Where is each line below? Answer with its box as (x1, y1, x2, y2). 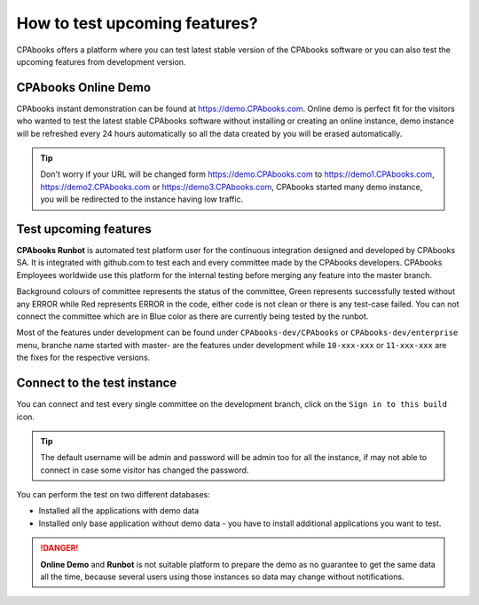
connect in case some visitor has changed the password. (40, 465, 249, 475)
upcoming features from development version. (16, 56, 186, 67)
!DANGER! (40, 543, 79, 553)
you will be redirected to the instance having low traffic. (40, 194, 244, 204)
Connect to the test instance (16, 376, 177, 391)
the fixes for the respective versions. (16, 352, 151, 363)
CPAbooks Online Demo (16, 80, 151, 95)
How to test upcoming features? (16, 13, 258, 33)
